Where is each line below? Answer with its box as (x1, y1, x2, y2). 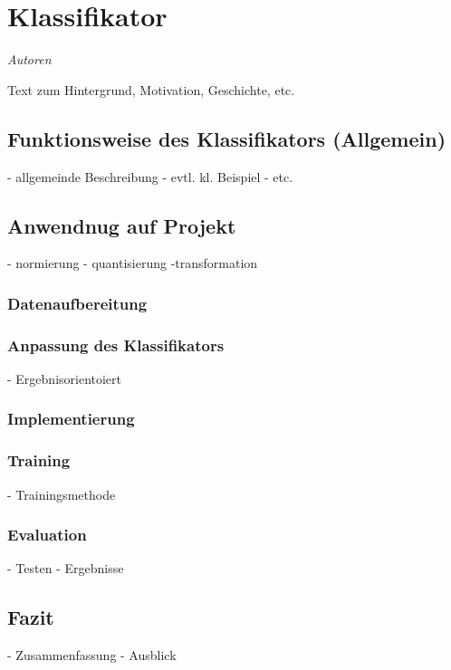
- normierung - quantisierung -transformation (7, 254, 258, 273)
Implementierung (7, 407, 135, 430)
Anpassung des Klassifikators (7, 333, 225, 356)
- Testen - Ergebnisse (7, 559, 124, 578)
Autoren (7, 50, 52, 69)
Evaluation (7, 523, 87, 546)
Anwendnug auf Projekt (7, 211, 236, 239)
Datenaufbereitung (7, 292, 148, 314)
